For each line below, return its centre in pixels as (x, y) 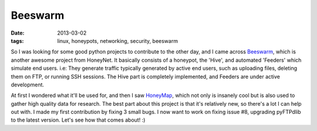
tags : (17, 41)
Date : (18, 33)
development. (27, 85)
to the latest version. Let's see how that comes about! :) (78, 120)
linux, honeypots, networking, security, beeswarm (118, 41)
